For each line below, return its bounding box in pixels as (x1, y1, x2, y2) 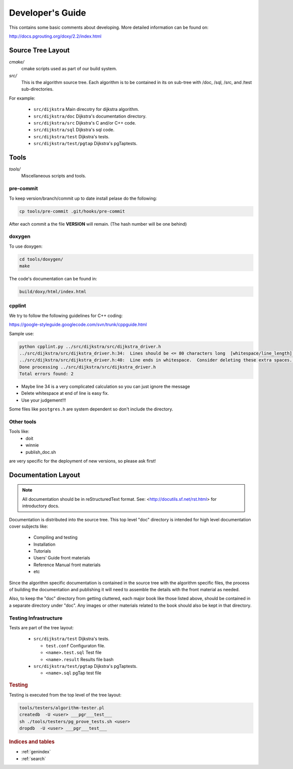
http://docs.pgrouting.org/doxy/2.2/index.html (9, 33, 102, 39)
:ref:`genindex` (21, 749, 51, 755)
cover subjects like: (9, 523, 48, 529)
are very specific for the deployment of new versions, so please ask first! (9, 458, 156, 464)
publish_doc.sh (25, 449, 56, 455)
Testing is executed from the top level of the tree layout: (9, 692, 122, 698)
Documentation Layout (9, 470, 81, 479)
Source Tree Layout (9, 46, 70, 54)
